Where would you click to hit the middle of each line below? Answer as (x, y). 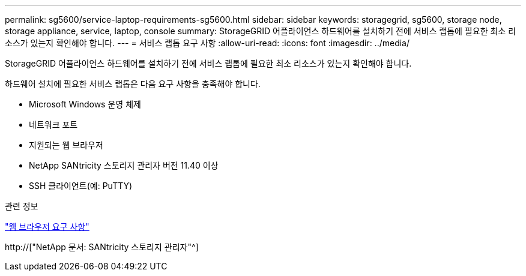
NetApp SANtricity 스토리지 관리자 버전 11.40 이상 (124, 165)
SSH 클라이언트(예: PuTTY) (81, 186)
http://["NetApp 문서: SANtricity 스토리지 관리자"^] (102, 247)
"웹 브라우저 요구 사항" (47, 226)
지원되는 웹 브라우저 (66, 145)
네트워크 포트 (53, 124)
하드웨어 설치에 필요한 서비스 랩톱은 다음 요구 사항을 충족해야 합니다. (133, 84)
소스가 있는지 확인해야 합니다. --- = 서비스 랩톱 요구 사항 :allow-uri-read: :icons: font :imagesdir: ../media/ (207, 43)
